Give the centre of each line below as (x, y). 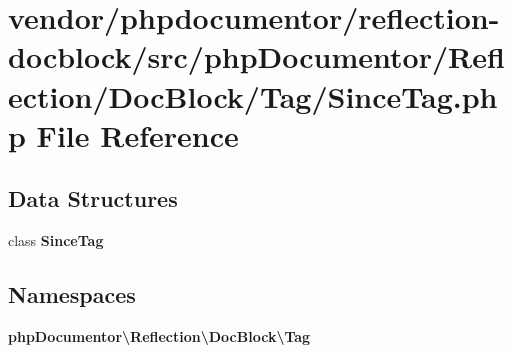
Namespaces (72, 294)
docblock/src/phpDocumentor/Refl (256, 56)
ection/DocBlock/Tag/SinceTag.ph (253, 95)
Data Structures (93, 198)
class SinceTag (56, 240)
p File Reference (123, 134)
